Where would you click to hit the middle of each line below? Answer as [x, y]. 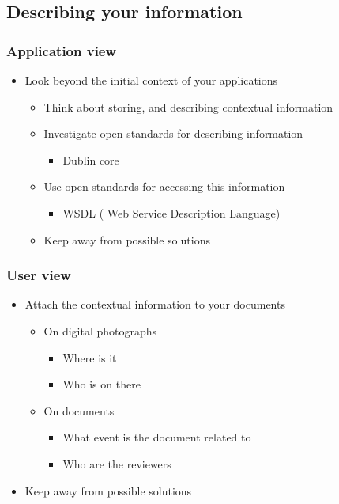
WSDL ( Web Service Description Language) [171, 212]
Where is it [90, 357]
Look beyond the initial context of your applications [151, 80]
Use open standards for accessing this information [164, 186]
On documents [79, 410]
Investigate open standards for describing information [173, 133]
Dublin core [91, 159]
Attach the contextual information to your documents [155, 304]
